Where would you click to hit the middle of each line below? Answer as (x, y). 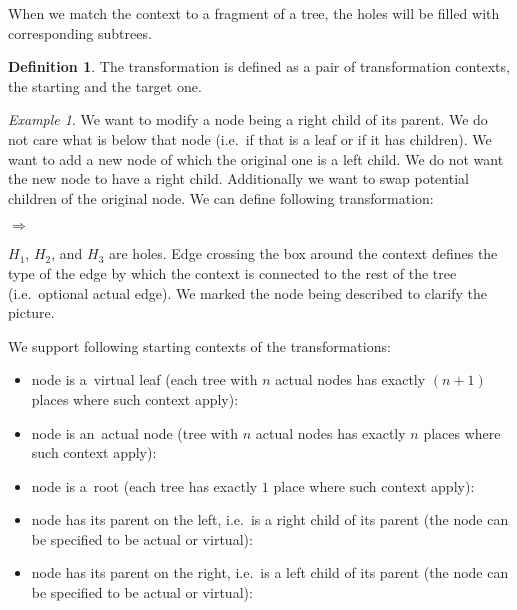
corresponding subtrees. (80, 32)
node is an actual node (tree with (135, 432)
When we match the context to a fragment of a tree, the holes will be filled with (254, 13)
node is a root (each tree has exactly (144, 485)
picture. (31, 312)
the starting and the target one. (105, 85)
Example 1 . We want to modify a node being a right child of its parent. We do (248, 119)
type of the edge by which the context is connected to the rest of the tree (232, 272)
